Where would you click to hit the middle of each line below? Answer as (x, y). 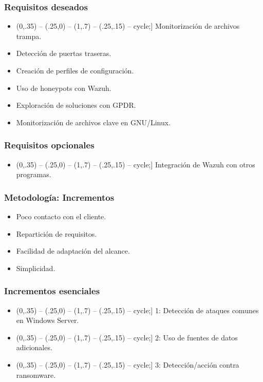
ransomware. (36, 375)
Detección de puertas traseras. (64, 53)
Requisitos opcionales (49, 145)
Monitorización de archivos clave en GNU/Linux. (93, 122)
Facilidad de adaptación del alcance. (73, 251)
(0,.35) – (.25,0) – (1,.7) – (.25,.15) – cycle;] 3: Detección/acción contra (128, 364)
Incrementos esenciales (52, 291)
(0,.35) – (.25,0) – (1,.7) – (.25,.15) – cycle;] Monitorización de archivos (128, 26)
